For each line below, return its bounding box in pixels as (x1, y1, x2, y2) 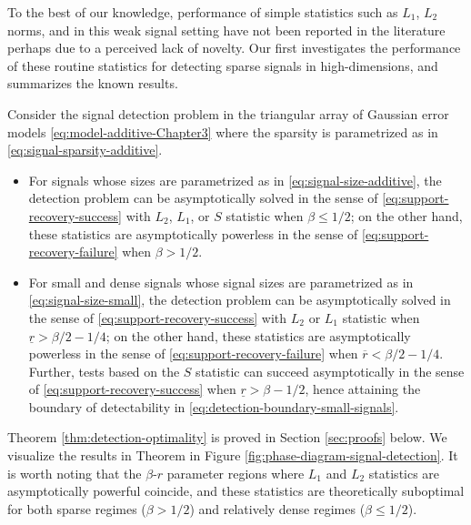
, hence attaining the (305, 379, 421, 399)
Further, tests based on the (28, 361, 180, 380)
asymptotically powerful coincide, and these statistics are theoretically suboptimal (7, 481, 465, 500)
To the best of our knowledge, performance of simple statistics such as (7, 3, 398, 21)
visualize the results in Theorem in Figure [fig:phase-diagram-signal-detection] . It (7, 446, 458, 465)
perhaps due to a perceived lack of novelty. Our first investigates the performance (7, 38, 461, 57)
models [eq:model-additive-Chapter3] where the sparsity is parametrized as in (7, 122, 438, 141)
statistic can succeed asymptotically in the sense (195, 361, 465, 380)
